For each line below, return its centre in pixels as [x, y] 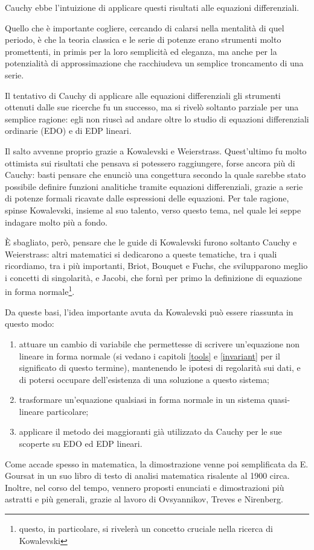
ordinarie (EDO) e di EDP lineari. [68, 131]
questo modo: [30, 324]
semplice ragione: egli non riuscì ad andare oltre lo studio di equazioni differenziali [157, 119]
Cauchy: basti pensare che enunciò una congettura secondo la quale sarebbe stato [155, 175]
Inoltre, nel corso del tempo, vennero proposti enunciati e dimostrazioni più [145, 487]
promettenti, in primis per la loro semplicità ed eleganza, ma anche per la [141, 51]
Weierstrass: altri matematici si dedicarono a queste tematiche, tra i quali [141, 254]
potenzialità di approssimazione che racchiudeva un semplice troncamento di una [154, 63]
